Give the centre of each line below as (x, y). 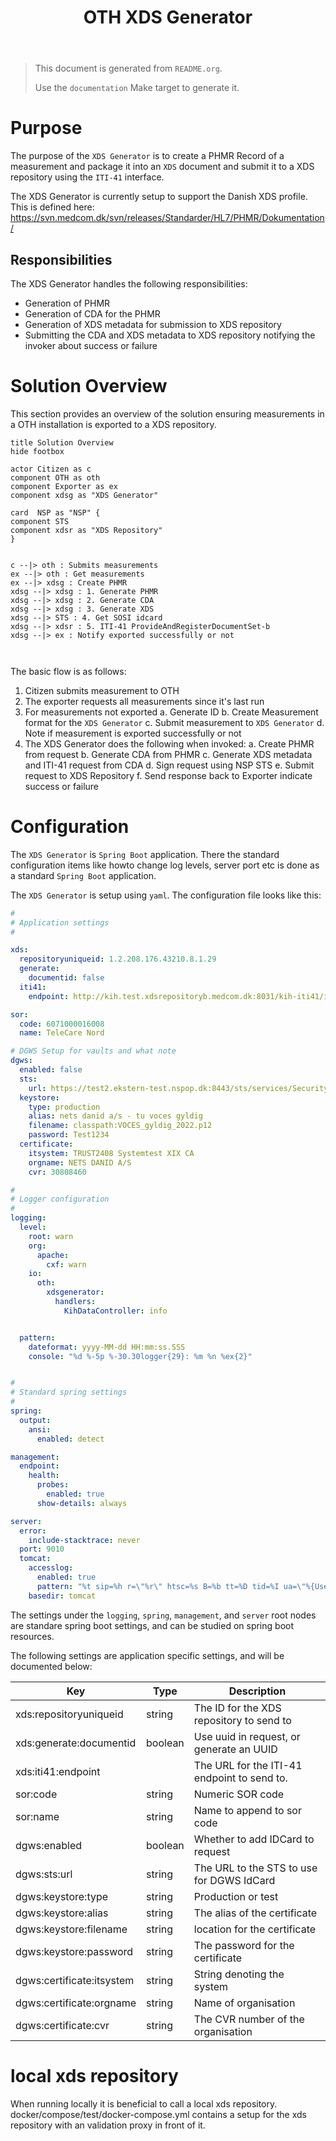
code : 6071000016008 (62, 1024)
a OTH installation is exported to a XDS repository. (113, 424)
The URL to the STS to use (255, 1868)
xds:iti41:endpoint (58, 1771)
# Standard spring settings (69, 1392)
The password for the (244, 1945)
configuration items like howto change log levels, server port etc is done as (165, 865)
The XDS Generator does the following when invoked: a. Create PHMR (169, 743)
